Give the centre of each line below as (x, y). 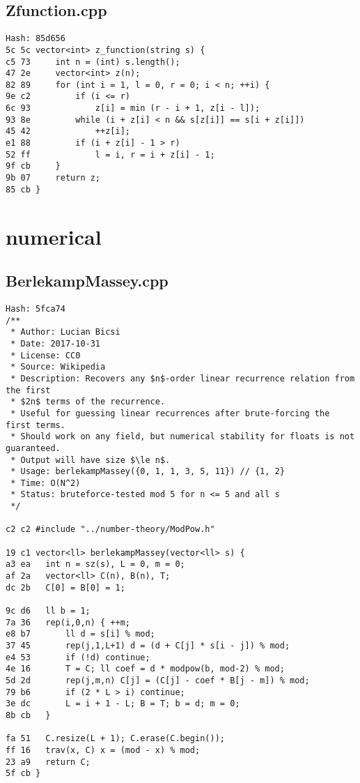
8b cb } (28, 715)
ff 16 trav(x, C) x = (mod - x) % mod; (103, 750)
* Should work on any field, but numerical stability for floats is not (183, 437)
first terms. (36, 425)
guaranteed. (33, 448)
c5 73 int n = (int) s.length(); (93, 62)
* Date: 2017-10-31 (56, 343)
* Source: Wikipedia (58, 367)
